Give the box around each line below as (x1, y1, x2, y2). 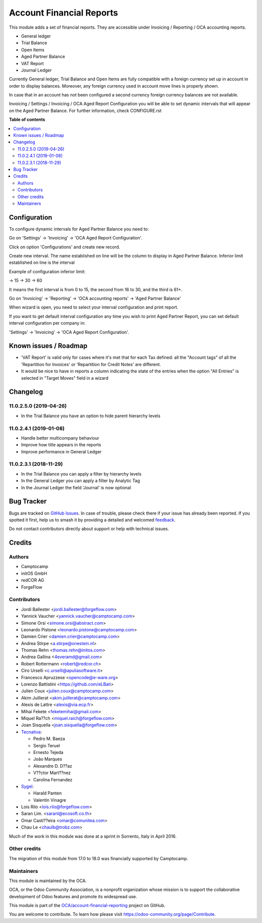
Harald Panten (33, 790, 62, 796)
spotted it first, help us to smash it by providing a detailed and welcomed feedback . (9, 517, 176, 523)
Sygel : (21, 783, 34, 789)
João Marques (33, 756, 63, 762)
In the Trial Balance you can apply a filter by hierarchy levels (21, 471, 142, 477)
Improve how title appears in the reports (21, 442, 101, 448)
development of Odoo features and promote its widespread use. (9, 893, 137, 899)
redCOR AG (21, 577, 45, 583)
